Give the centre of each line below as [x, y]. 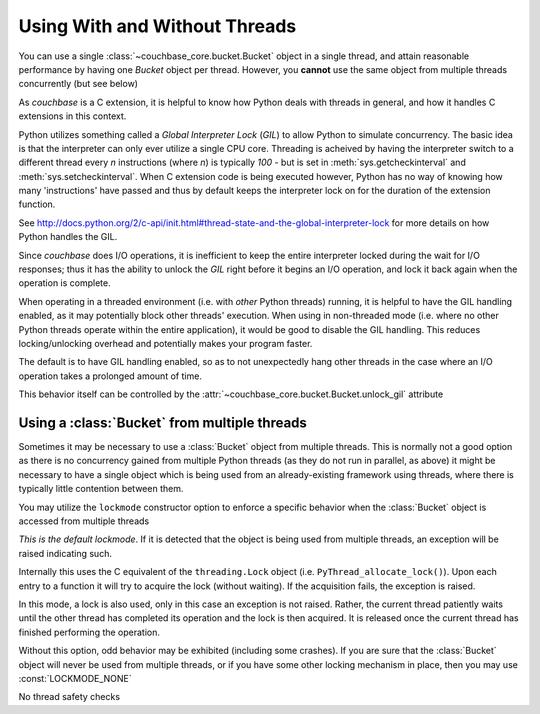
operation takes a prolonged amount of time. [110, 376]
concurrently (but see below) [78, 84]
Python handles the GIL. [68, 237]
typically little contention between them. [101, 489]
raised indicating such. [65, 553]
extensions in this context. [72, 116]
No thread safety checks [69, 697]
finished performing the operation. [89, 632]
